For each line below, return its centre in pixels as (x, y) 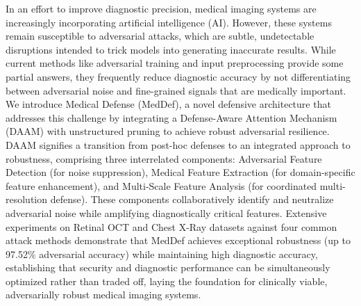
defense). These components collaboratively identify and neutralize (192, 199)
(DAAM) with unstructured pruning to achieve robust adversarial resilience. (168, 131)
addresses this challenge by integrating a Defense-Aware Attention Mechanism (171, 117)
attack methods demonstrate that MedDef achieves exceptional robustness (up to (178, 240)
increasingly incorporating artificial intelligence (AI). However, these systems (169, 22)
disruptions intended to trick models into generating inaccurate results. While (171, 49)
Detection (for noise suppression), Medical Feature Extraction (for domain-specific (180, 172)
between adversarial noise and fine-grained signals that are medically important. (176, 90)
